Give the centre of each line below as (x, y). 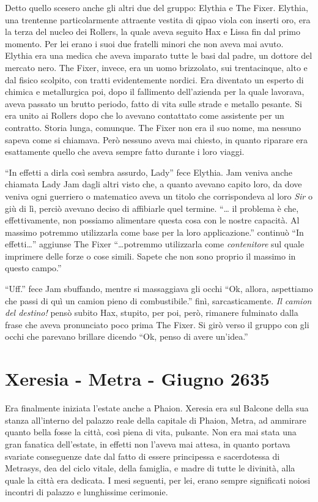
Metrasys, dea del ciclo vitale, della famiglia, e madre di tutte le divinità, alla (150, 468)
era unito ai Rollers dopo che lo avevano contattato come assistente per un (145, 115)
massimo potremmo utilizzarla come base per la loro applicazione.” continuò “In (154, 232)
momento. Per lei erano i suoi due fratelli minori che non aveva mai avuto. (144, 43)
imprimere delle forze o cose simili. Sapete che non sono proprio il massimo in (150, 256)
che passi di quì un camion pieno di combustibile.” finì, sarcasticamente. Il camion (158, 300)
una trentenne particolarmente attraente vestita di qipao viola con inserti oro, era (158, 19)
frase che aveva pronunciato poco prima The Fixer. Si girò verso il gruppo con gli (157, 324)
